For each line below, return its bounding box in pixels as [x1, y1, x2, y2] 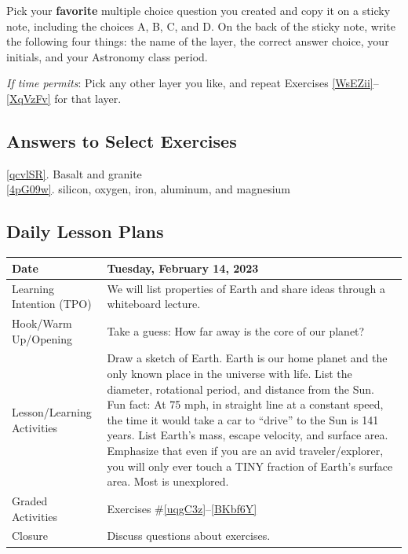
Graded [12, 492, 48, 508]
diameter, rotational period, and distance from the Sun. [107, 380, 374, 397]
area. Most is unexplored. [107, 473, 229, 490]
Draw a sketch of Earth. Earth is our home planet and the [107, 350, 388, 366]
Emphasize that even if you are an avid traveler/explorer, [107, 442, 384, 458]
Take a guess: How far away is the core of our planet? [107, 322, 365, 339]
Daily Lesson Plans [6, 219, 164, 244]
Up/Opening [12, 330, 73, 347]
